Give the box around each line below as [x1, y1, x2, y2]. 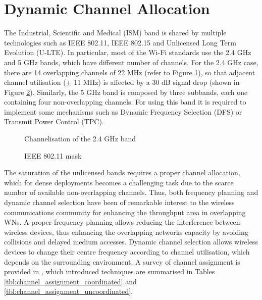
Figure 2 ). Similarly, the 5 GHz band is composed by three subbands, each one [4, 86, 248, 97]
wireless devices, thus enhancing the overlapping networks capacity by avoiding [4, 226, 248, 237]
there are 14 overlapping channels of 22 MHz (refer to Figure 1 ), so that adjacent [4, 67, 255, 77]
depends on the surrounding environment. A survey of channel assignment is [4, 256, 240, 267]
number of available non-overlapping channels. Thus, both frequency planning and [4, 187, 258, 197]
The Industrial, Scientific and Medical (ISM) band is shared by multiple [4, 27, 227, 38]
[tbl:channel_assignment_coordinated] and [4, 276, 137, 286]
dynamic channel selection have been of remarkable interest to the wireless [4, 197, 235, 208]
